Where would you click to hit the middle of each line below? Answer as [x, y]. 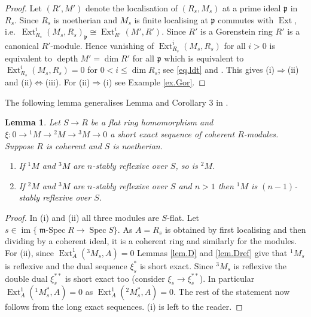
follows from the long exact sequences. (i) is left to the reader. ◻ [124, 307]
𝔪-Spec [52, 230]
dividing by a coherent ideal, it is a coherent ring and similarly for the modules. [151, 241]
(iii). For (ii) [68, 82]
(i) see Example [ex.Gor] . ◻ [154, 82]
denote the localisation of [132, 8]
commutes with [246, 19]
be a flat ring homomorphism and [152, 122]
